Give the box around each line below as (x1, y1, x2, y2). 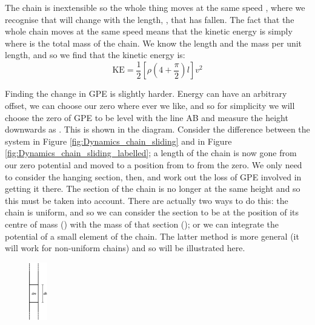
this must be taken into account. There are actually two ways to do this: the (5, 194, 288, 206)
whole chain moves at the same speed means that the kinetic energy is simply (5, 25, 293, 38)
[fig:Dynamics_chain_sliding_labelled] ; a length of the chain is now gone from (5, 146, 297, 159)
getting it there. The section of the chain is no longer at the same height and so (5, 182, 300, 195)
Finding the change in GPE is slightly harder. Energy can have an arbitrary (5, 87, 287, 100)
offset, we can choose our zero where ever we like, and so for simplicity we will (5, 99, 295, 112)
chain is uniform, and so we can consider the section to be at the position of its (5, 206, 299, 218)
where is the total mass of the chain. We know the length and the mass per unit (5, 36, 302, 49)
